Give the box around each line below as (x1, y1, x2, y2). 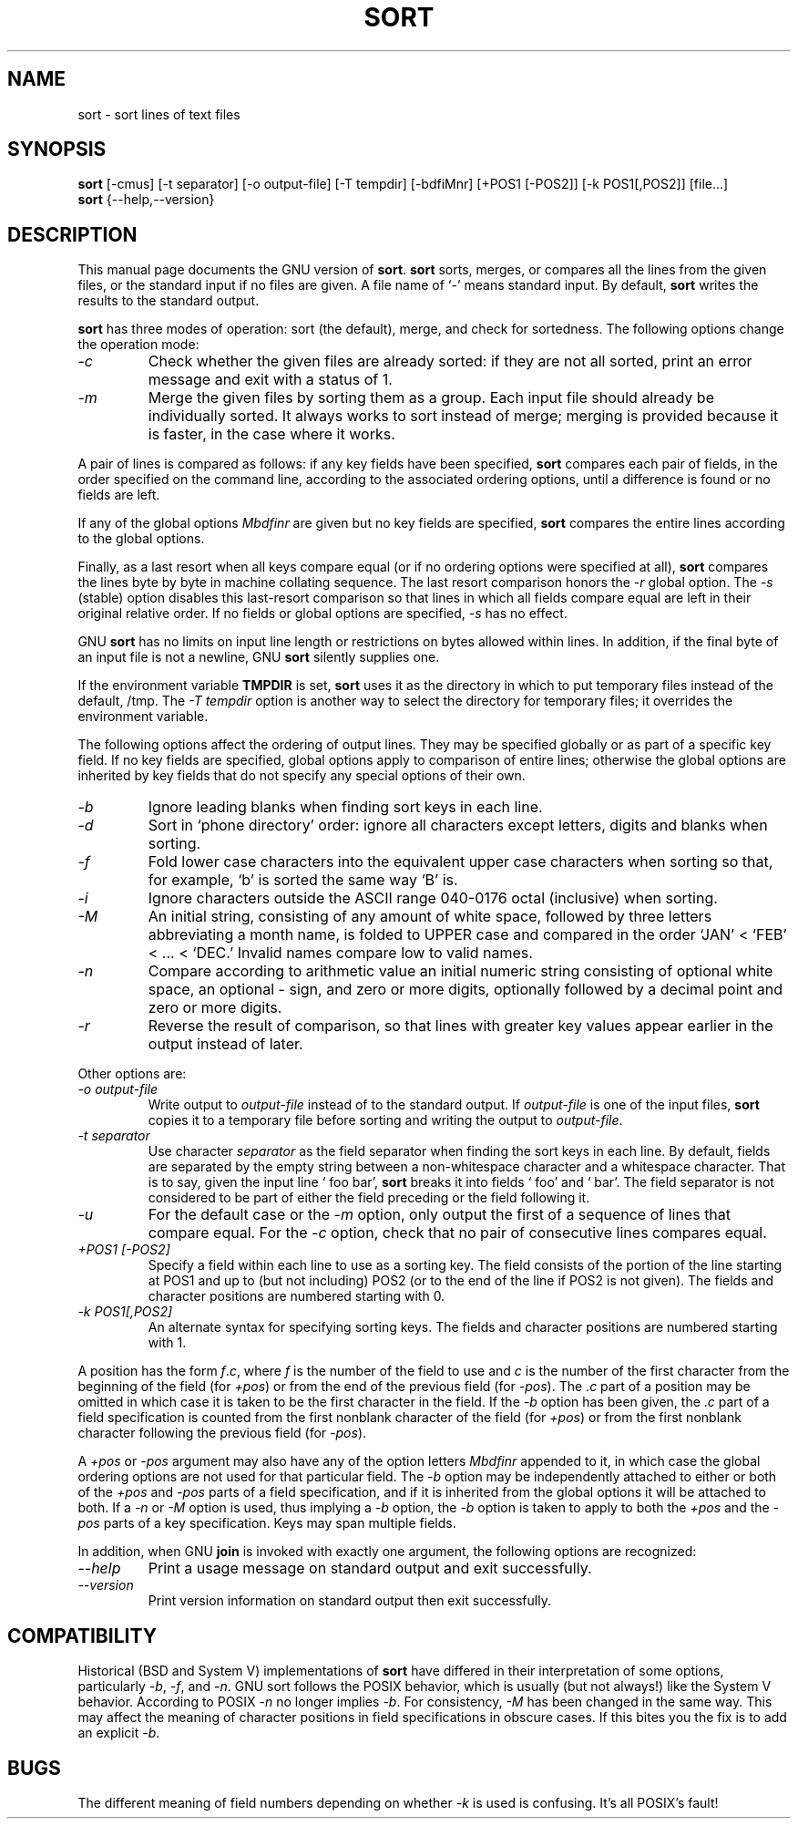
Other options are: (77, 1066, 187, 1082)
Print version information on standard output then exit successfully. (148, 1593, 551, 1609)
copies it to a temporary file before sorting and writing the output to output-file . (148, 1112, 623, 1129)
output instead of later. (148, 1035, 303, 1054)
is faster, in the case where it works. (148, 425, 395, 444)
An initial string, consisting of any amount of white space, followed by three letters (148, 907, 712, 926)
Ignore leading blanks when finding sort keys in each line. (148, 798, 543, 817)
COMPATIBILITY (7, 1624, 157, 1647)
